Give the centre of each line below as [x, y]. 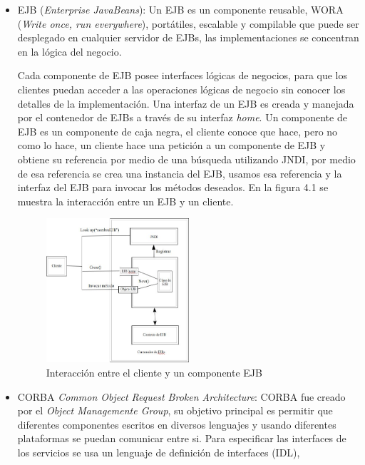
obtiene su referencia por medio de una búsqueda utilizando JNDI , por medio [186, 159]
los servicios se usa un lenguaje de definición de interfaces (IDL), [159, 452]
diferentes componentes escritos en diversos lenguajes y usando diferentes [177, 424]
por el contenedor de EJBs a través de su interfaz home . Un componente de [182, 117]
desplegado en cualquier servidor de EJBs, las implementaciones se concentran [188, 37]
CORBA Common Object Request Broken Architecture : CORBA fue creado [181, 396]
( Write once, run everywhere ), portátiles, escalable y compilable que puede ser [188, 23]
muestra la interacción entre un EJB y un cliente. [125, 201]
